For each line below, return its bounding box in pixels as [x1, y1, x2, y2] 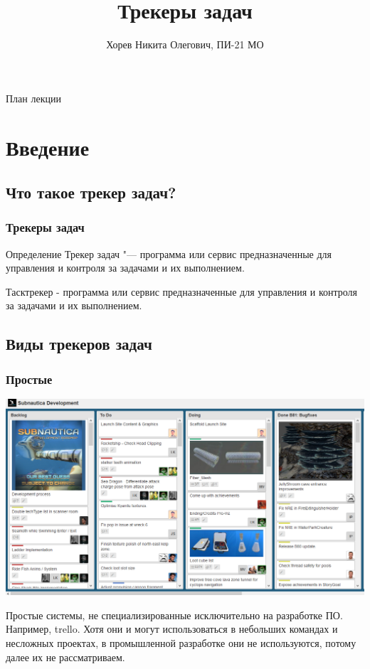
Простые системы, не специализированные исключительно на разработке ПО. [6, 607, 343, 622]
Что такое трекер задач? [6, 181, 176, 203]
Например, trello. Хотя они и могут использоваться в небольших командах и [6, 621, 338, 636]
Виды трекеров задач [6, 333, 152, 355]
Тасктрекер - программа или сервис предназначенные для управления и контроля [6, 284, 358, 299]
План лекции [6, 90, 61, 105]
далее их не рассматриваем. [6, 649, 125, 664]
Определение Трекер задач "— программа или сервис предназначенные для [6, 246, 332, 261]
